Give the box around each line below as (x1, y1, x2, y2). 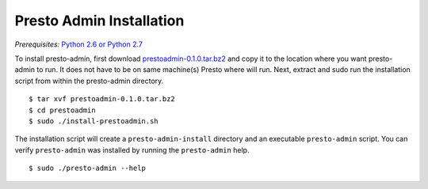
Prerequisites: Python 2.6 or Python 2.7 (14, 40, 143, 49)
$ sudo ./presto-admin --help (29, 164, 147, 173)
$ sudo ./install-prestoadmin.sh (29, 116, 159, 126)
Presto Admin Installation (14, 12, 185, 29)
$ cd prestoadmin (29, 105, 96, 115)
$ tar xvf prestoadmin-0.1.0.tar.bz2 (29, 95, 176, 104)
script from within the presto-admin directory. (14, 76, 164, 85)
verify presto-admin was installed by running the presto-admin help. (14, 145, 250, 154)
